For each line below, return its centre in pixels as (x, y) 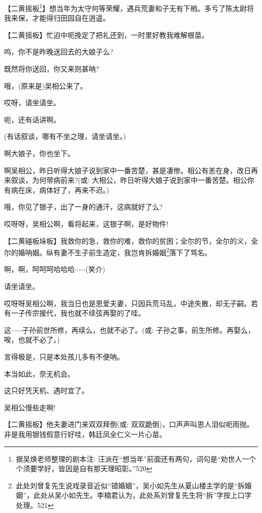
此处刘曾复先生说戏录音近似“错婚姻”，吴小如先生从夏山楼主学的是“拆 (130, 485)
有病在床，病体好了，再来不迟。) (57, 190)
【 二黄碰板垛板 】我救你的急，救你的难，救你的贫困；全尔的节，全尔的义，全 (131, 240)
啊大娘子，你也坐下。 (39, 153)
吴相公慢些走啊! (30, 407)
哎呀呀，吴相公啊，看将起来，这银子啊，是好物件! (86, 223)
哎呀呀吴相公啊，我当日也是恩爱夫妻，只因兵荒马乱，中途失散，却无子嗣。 (127, 303)
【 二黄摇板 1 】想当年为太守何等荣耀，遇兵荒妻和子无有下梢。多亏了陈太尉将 (129, 7)
